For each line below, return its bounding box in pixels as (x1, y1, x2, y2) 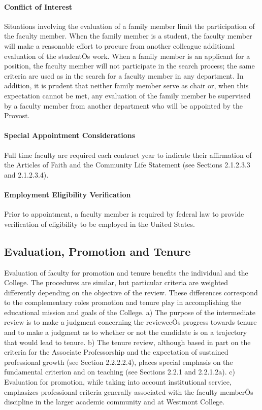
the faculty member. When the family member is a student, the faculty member (4, 30, 252, 41)
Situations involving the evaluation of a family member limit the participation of (4, 20, 255, 31)
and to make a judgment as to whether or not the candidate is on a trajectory (4, 327, 247, 337)
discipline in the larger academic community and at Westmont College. (4, 396, 225, 407)
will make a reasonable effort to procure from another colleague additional (4, 40, 235, 51)
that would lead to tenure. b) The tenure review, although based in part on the (4, 336, 251, 347)
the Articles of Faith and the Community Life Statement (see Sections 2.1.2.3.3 (4, 159, 250, 170)
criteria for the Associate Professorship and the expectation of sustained (4, 347, 228, 357)
